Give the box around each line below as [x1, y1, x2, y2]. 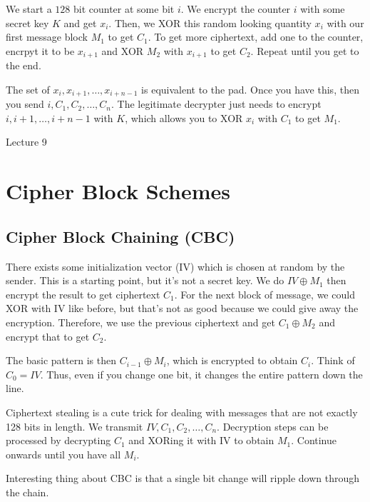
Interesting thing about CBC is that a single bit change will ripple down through [6, 471, 360, 486]
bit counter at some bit [73, 1, 175, 16]
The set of [6, 81, 50, 96]
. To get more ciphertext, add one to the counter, [148, 29, 364, 44]
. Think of [311, 353, 355, 368]
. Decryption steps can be [217, 418, 329, 433]
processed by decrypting [6, 433, 111, 448]
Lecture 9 [6, 134, 47, 149]
